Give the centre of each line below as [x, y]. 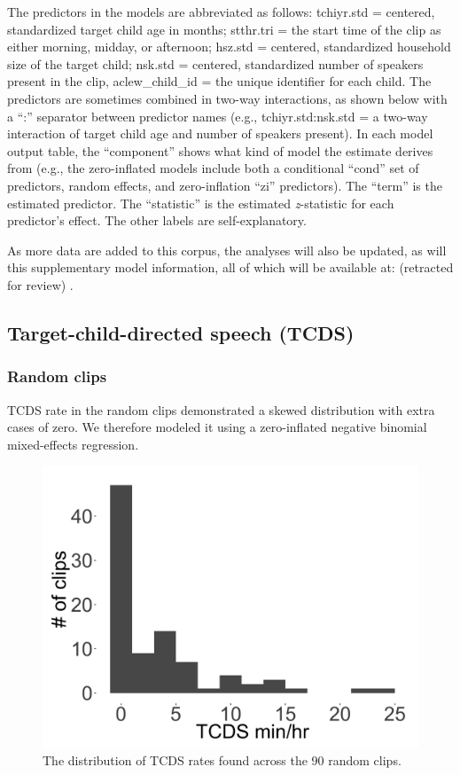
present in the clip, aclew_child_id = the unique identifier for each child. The [219, 81]
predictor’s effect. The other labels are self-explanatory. [157, 220]
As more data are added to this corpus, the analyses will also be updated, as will [227, 250]
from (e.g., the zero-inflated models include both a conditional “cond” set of [213, 168]
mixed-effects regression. [73, 444]
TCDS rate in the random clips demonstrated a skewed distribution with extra [221, 409]
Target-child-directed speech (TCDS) [181, 332]
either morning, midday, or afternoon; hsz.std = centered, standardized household [229, 47]
